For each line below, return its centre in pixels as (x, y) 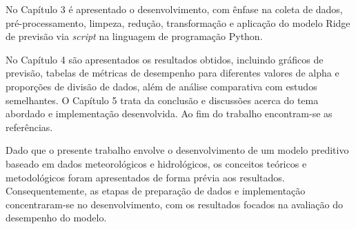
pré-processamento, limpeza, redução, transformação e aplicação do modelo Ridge (178, 22)
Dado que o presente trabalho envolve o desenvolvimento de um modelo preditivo (177, 150)
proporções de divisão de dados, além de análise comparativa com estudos (161, 86)
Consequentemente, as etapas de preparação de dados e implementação (156, 191)
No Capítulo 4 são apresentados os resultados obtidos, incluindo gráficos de (165, 59)
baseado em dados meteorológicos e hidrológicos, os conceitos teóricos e (156, 163)
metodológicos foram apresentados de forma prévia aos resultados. (145, 177)
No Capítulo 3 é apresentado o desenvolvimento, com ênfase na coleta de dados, (174, 9)
